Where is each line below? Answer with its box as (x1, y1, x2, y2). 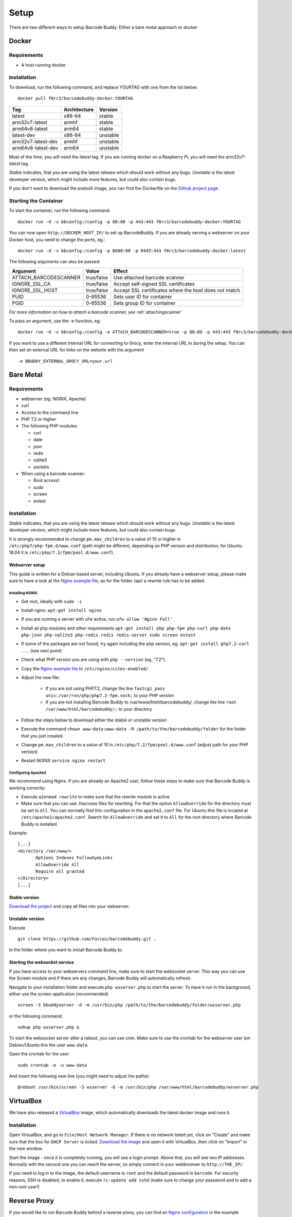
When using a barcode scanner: (21, 471, 86, 477)
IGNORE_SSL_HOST (12, 287, 58, 294)
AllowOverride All (36, 862, 80, 867)
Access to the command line (21, 409, 79, 415)
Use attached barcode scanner (113, 274, 185, 281)
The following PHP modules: (21, 423, 78, 429)
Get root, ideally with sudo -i (21, 598, 82, 604)
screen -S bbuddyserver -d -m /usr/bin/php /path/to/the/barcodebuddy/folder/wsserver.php (18, 1002, 241, 1008)
